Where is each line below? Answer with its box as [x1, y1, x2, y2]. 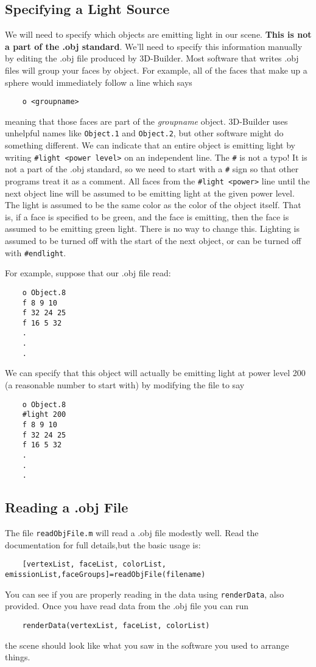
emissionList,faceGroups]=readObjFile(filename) [5, 570, 206, 579]
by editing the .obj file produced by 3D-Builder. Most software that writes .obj [5, 52, 299, 65]
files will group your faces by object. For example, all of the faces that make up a [5, 63, 307, 76]
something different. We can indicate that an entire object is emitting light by [5, 139, 296, 152]
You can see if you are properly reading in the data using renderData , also [5, 587, 284, 600]
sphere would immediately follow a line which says [5, 75, 192, 88]
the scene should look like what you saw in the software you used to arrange [5, 638, 289, 651]
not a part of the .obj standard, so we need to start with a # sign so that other [5, 162, 299, 175]
